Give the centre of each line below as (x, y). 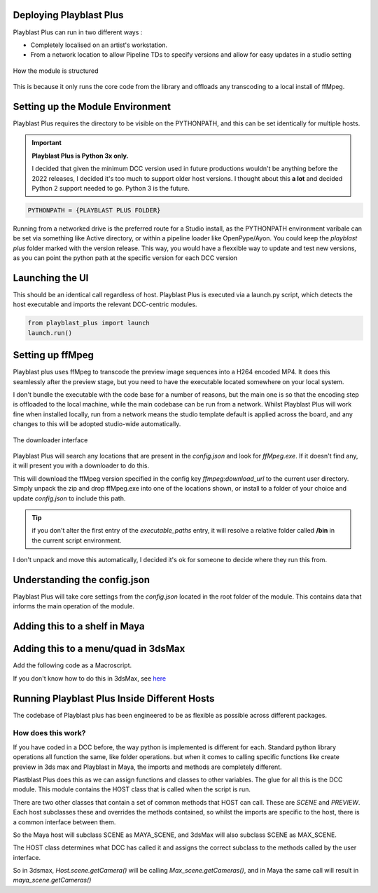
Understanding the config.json (82, 579)
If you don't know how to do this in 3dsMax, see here (90, 678)
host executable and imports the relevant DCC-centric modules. (105, 304)
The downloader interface (50, 440)
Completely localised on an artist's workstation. (99, 45)
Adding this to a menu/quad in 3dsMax (99, 649)
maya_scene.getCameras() (52, 880)
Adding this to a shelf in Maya (79, 626)
